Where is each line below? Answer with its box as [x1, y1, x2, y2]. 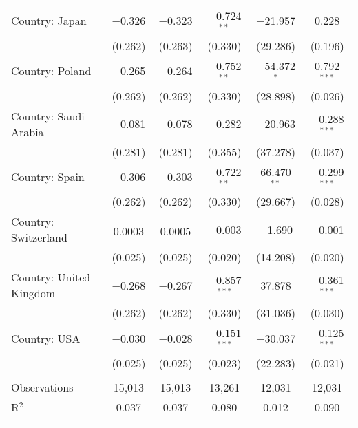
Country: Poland [11, 63, 92, 79]
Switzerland [11, 229, 67, 246]
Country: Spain [11, 168, 85, 184]
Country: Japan [11, 12, 87, 29]
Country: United [11, 269, 91, 286]
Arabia [11, 123, 44, 140]
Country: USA [11, 330, 81, 346]
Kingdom [11, 285, 56, 301]
